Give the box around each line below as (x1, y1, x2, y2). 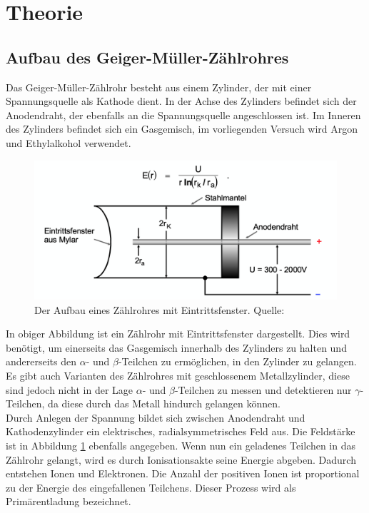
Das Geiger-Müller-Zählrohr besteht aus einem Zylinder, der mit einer (6, 79, 312, 94)
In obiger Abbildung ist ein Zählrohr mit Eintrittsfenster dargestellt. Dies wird (6, 326, 350, 341)
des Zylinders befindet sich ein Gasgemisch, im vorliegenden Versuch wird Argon (6, 121, 358, 136)
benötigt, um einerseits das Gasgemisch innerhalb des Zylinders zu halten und (6, 340, 347, 355)
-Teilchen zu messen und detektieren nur (174, 382, 352, 397)
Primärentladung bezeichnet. (6, 494, 131, 509)
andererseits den (6, 354, 77, 369)
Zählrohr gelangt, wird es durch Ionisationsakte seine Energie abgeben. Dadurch (6, 452, 356, 467)
